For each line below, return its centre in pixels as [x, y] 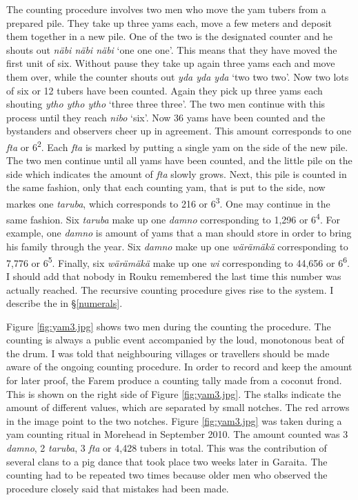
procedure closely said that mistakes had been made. [118, 488]
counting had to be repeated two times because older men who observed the [167, 475]
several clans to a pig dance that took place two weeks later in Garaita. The [167, 461]
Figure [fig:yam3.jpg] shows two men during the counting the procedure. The [169, 326]
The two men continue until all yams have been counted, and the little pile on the [179, 160]
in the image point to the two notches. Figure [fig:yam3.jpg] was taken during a [174, 420]
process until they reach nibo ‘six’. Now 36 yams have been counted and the [166, 117]
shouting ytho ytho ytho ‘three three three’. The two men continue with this [166, 104]
